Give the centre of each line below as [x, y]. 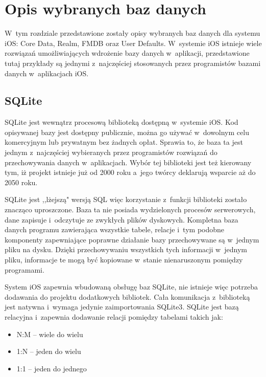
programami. [25, 269]
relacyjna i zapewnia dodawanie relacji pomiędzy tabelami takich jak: [114, 316]
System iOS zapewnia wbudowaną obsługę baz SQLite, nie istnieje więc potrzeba [131, 287]
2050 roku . [21, 182]
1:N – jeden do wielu [49, 351]
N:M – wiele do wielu [50, 334]
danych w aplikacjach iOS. [47, 73]
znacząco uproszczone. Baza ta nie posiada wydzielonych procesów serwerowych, [130, 209]
